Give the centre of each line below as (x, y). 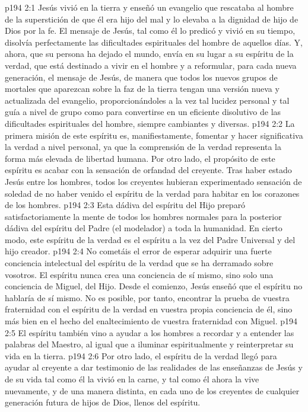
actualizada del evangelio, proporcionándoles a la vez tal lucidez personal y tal (147, 100)
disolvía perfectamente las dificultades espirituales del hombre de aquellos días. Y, (154, 42)
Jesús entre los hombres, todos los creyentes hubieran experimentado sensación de (153, 181)
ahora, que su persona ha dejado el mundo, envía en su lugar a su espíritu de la (149, 54)
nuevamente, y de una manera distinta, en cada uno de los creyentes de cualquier (152, 390)
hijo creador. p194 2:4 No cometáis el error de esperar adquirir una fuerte (138, 251)
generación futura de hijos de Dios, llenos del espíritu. (103, 402)
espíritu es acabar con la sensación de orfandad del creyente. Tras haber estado (148, 170)
